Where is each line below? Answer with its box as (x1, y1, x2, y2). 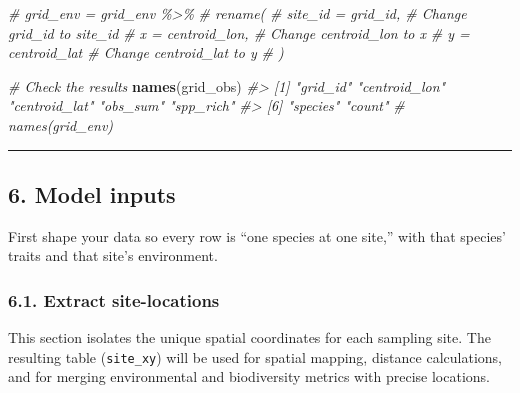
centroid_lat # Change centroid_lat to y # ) (8, 42, 284, 63)
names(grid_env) (8, 114, 114, 135)
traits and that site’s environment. (8, 245, 218, 266)
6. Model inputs (8, 178, 176, 209)
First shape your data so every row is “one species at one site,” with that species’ (8, 225, 506, 246)
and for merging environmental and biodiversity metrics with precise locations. (8, 366, 491, 387)
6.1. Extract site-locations (8, 287, 220, 312)
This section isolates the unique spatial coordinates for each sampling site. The (8, 327, 491, 348)
